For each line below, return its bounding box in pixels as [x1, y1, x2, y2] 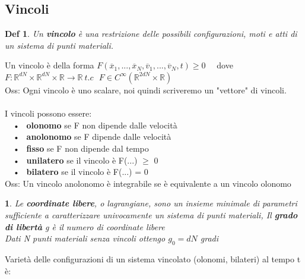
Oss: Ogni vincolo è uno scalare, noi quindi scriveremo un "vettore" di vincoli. [5, 83, 287, 96]
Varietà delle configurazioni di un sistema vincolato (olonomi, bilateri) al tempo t [5, 252, 301, 265]
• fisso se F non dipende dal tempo [12, 142, 149, 154]
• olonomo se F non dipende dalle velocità [12, 118, 177, 131]
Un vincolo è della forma [5, 59, 94, 71]
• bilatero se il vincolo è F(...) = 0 [12, 165, 148, 178]
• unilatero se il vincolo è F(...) [12, 153, 138, 166]
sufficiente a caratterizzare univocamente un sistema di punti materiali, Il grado [5, 208, 298, 221]
